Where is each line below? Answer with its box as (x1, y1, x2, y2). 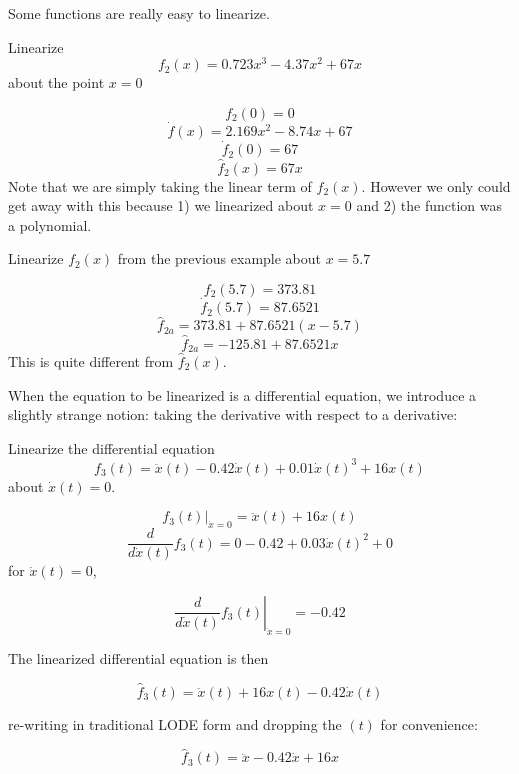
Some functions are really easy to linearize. (8, 3, 270, 23)
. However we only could (361, 175, 511, 196)
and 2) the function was (356, 195, 502, 216)
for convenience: (380, 713, 478, 734)
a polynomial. (8, 214, 92, 235)
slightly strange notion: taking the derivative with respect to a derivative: (8, 404, 458, 425)
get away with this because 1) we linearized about (8, 195, 314, 216)
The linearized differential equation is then (8, 647, 269, 668)
